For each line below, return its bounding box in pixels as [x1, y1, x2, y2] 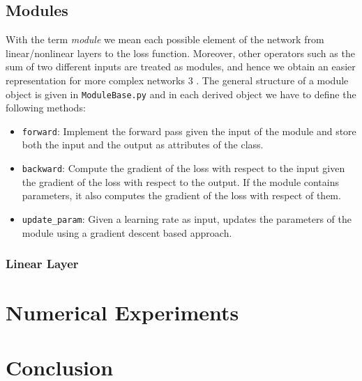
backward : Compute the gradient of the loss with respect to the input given [22, 161, 345, 176]
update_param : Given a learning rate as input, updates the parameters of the [22, 211, 352, 226]
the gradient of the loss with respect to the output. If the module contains [22, 174, 340, 189]
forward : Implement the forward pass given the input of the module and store [22, 123, 356, 138]
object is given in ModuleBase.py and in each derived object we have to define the [6, 86, 356, 101]
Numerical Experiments [6, 298, 239, 327]
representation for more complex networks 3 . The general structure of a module [6, 72, 349, 87]
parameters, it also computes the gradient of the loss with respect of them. [22, 188, 341, 203]
